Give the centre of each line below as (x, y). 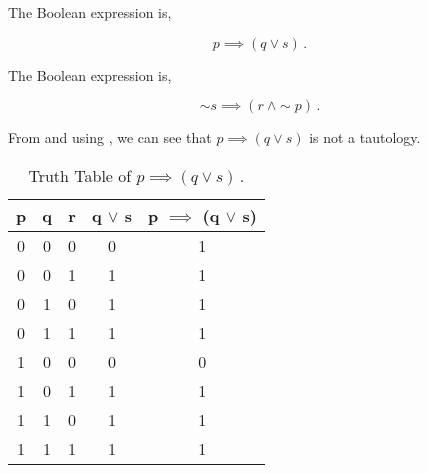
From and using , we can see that (110, 137)
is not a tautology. (365, 137)
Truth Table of (80, 175)
